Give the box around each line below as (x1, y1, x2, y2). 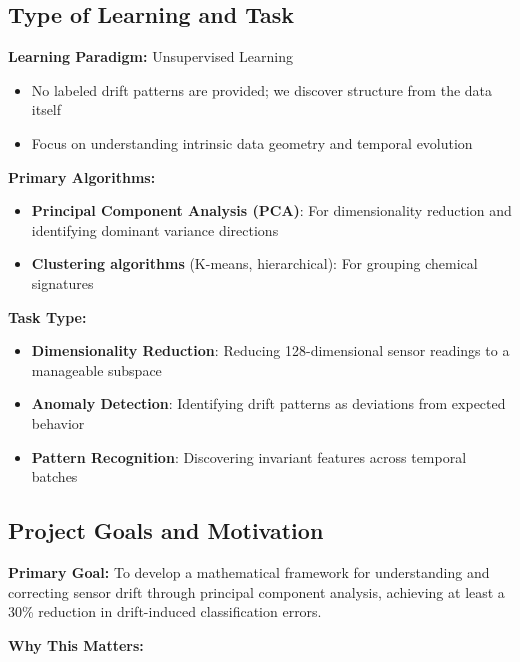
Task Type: (8, 306, 87, 327)
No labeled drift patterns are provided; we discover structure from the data (31, 79, 493, 100)
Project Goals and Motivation (8, 515, 324, 546)
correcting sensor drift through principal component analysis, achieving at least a (8, 581, 505, 602)
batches (31, 466, 78, 487)
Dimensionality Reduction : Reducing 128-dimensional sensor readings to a (31, 340, 510, 361)
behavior (31, 412, 85, 433)
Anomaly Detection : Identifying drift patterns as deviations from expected (31, 393, 506, 414)
